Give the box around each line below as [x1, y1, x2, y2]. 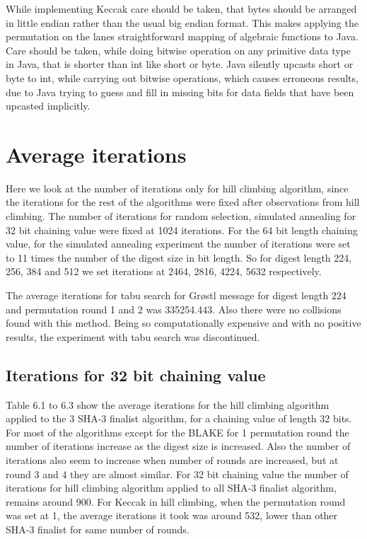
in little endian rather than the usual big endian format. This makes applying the [6, 15, 359, 30]
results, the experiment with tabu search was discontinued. [6, 329, 260, 344]
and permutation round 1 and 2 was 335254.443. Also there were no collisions [6, 301, 342, 316]
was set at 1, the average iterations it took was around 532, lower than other [6, 508, 338, 523]
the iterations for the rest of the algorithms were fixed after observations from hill [6, 195, 360, 209]
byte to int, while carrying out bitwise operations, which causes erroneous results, [6, 70, 359, 85]
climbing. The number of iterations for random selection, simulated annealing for [6, 209, 356, 224]
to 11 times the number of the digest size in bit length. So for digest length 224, [6, 250, 352, 265]
